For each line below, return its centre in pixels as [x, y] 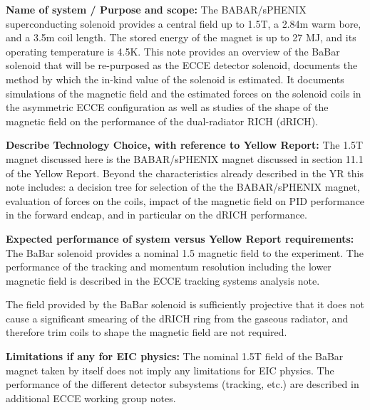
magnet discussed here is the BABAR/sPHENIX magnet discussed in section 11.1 [185, 158]
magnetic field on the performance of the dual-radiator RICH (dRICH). [162, 121]
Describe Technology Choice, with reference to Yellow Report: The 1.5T [185, 145]
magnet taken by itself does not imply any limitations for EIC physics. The [170, 370]
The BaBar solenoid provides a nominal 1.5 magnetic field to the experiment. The [185, 252]
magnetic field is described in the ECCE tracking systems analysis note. [163, 280]
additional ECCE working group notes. [91, 398]
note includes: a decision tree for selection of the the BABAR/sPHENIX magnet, [183, 187]
